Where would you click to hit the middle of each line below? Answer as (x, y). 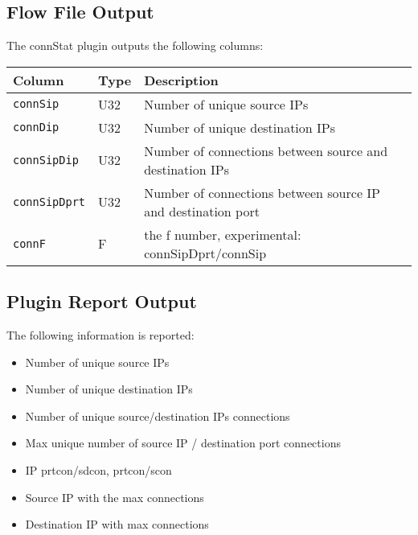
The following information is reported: (100, 335)
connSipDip (46, 160)
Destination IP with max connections (117, 524)
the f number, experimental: (223, 234)
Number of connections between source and (266, 150)
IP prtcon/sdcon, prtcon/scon (98, 469)
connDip (36, 128)
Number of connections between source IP (262, 192)
